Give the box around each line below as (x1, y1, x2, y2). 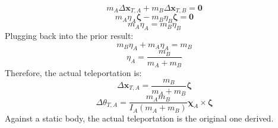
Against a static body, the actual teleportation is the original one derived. (5, 112, 274, 124)
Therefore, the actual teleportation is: (5, 66, 142, 78)
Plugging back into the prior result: (5, 29, 134, 42)
